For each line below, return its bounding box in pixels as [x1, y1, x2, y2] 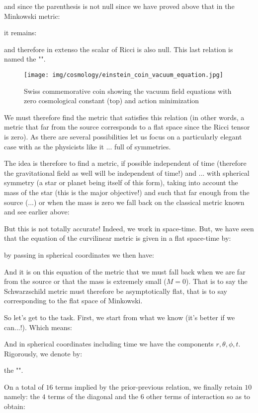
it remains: [4, 27, 37, 38]
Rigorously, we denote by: [4, 348, 83, 358]
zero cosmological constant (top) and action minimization [24, 95, 199, 106]
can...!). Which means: [4, 322, 72, 332]
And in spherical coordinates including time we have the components [4, 339, 214, 349]
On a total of [4, 381, 44, 392]
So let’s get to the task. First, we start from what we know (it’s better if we [4, 312, 235, 322]
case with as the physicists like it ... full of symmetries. [4, 141, 171, 151]
